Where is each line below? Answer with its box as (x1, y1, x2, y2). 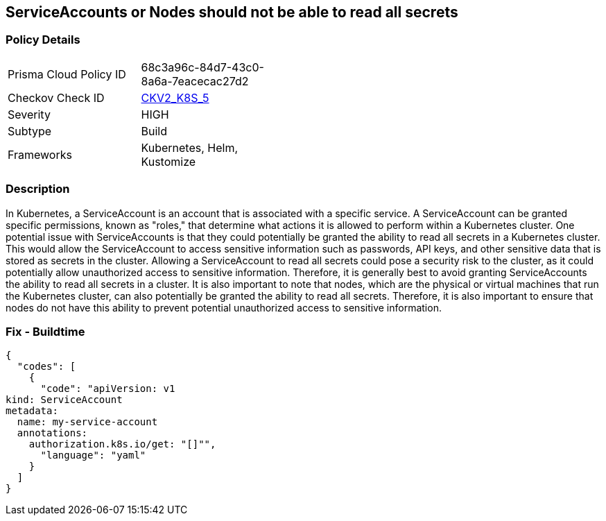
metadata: (6, 405, 58, 417)
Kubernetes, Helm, (141, 140, 239, 155)
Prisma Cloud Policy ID (8, 67, 126, 81)
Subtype (8, 123, 52, 138)
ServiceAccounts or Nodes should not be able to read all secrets (6, 3, 458, 21)
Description (6, 182, 70, 196)
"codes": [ (17, 361, 76, 373)
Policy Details (6, 33, 80, 47)
